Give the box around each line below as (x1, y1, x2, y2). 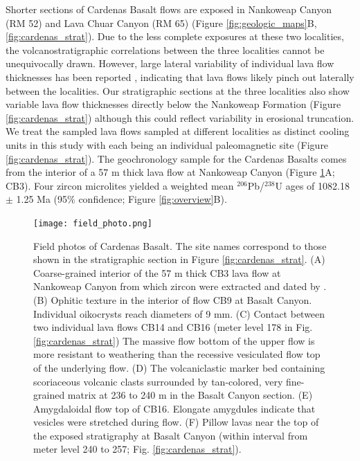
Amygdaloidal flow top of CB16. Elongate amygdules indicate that (33, 401, 316, 415)
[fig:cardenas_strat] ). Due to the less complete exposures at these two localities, (6, 29, 344, 44)
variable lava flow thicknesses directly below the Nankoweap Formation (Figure (6, 97, 341, 111)
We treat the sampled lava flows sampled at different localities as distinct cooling (6, 124, 350, 138)
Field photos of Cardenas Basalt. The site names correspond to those (33, 238, 327, 253)
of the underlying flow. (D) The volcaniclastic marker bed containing (33, 360, 325, 374)
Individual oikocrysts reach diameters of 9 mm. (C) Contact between (33, 306, 325, 320)
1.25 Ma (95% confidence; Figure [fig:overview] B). (16, 192, 227, 206)
